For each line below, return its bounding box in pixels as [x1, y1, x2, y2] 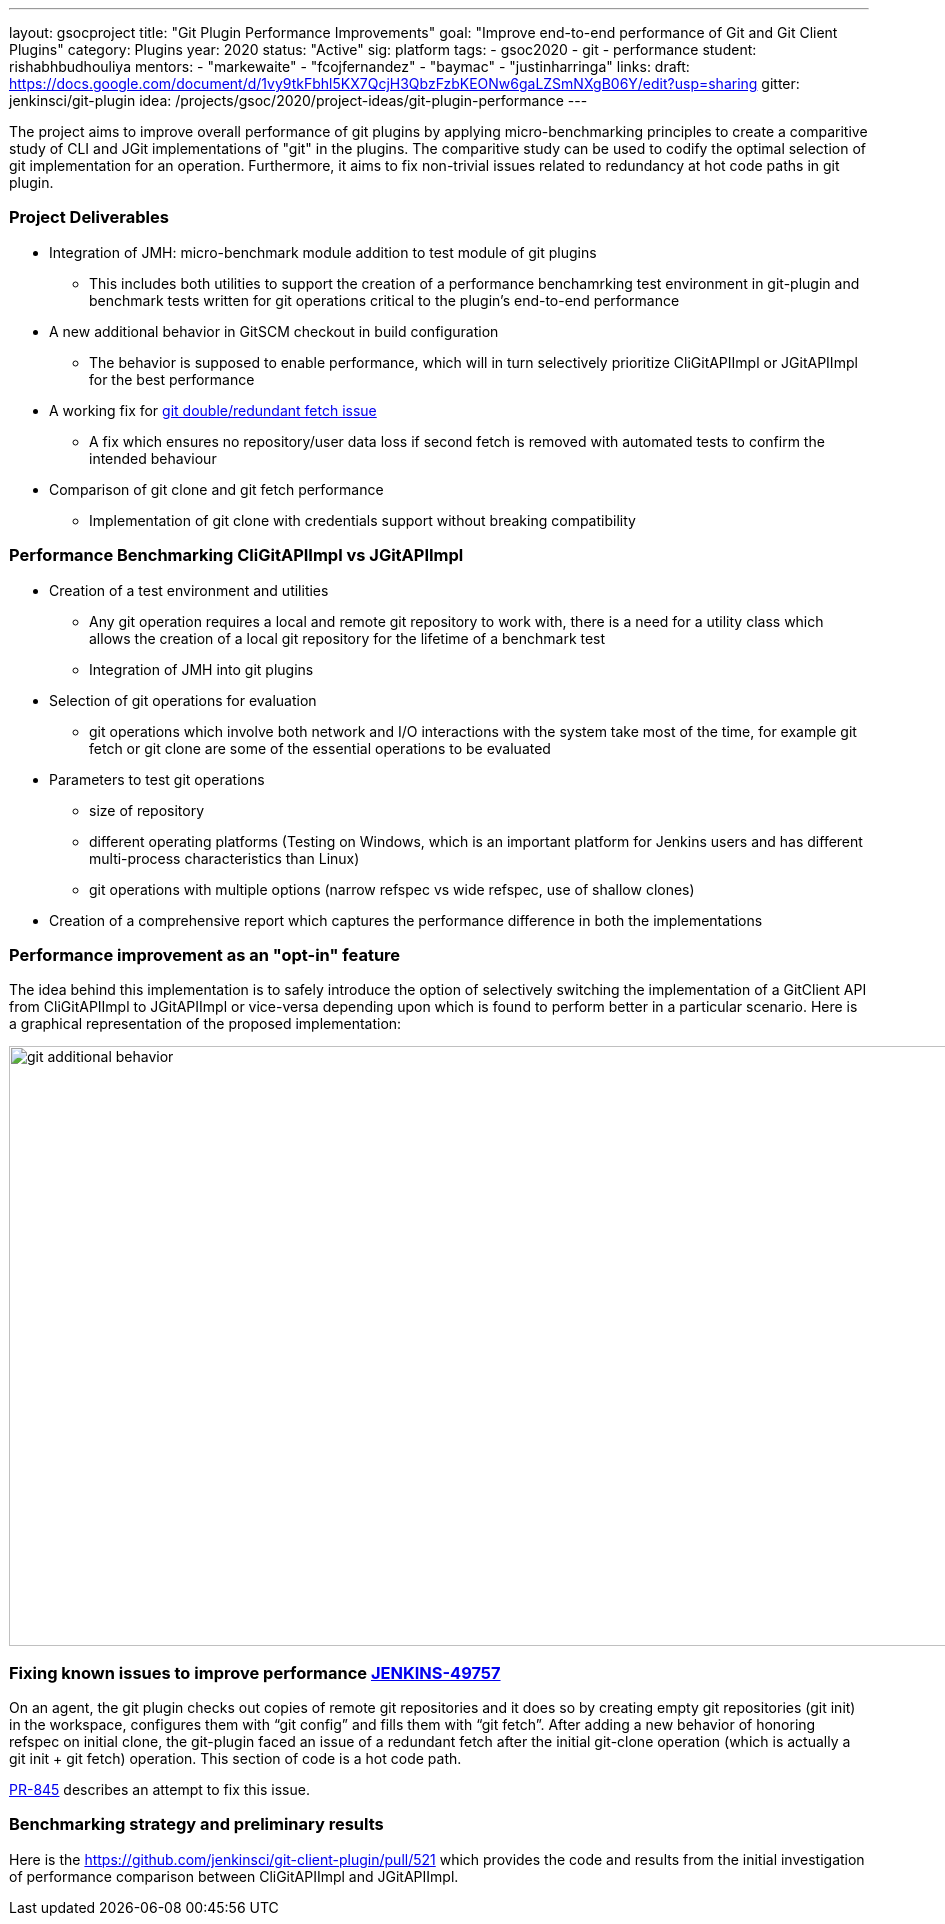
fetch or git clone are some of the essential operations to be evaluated [89, 739, 551, 757]
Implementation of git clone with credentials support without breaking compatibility [89, 511, 636, 529]
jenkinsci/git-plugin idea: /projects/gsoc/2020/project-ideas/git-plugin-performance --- [9, 92, 588, 109]
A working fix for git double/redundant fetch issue [49, 401, 377, 419]
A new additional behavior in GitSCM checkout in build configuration [49, 322, 499, 340]
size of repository [89, 801, 205, 819]
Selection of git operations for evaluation [49, 691, 317, 709]
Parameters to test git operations [49, 770, 265, 788]
